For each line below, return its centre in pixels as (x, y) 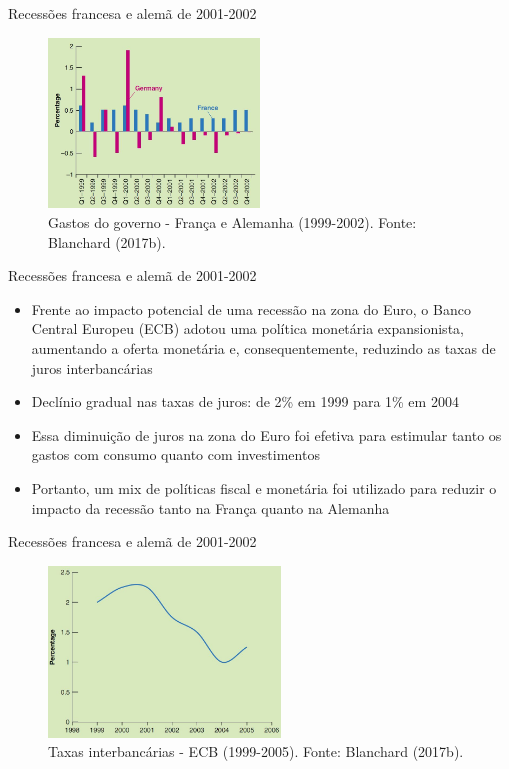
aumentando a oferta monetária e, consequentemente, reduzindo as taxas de (263, 347)
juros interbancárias (92, 367)
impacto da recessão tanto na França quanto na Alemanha (210, 507)
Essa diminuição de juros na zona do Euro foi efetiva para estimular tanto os (266, 434)
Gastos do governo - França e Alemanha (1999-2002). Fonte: (232, 221)
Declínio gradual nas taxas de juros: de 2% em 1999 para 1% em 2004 (245, 401)
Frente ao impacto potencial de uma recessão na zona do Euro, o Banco (251, 308)
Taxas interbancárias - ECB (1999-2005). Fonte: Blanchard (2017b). (256, 751)
